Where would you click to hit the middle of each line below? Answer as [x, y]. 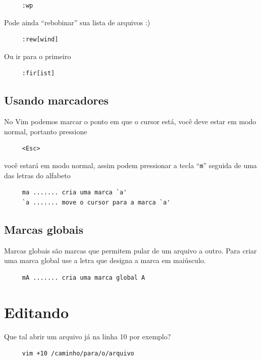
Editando [37, 312]
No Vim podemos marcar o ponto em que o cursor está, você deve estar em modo [130, 121]
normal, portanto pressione [46, 131]
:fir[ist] [38, 73]
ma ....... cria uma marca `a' [74, 193]
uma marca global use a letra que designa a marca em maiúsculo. [105, 260]
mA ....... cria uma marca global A [84, 277]
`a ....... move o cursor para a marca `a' [96, 202]
